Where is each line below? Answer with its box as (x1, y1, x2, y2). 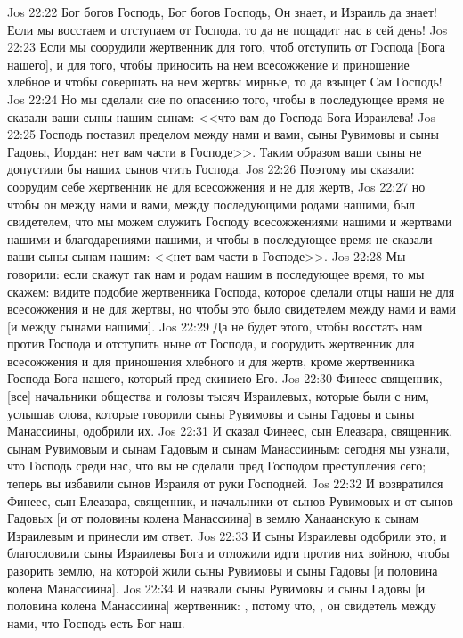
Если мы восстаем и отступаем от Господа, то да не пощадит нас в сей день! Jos (7, 20, 448, 38)
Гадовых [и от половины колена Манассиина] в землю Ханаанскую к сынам (7, 509, 419, 528)
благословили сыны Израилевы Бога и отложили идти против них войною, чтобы (7, 544, 450, 562)
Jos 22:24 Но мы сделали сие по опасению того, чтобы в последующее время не (7, 89, 445, 108)
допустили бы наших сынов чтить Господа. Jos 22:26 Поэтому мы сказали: (7, 159, 415, 178)
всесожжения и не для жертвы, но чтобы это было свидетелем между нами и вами (7, 299, 456, 318)
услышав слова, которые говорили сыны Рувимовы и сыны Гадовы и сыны (7, 404, 415, 422)
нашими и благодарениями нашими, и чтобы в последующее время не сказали (7, 229, 433, 248)
